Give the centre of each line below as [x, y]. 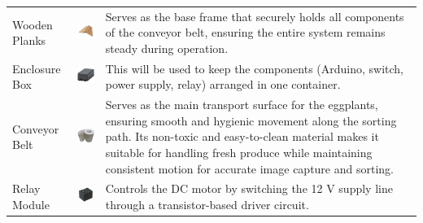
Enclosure [37, 68]
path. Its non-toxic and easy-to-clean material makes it [242, 136]
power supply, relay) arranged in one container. [223, 84]
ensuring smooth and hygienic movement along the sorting [251, 120]
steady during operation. [167, 48]
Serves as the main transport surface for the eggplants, [242, 105]
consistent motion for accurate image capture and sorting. [249, 168]
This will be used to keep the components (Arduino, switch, [254, 68]
